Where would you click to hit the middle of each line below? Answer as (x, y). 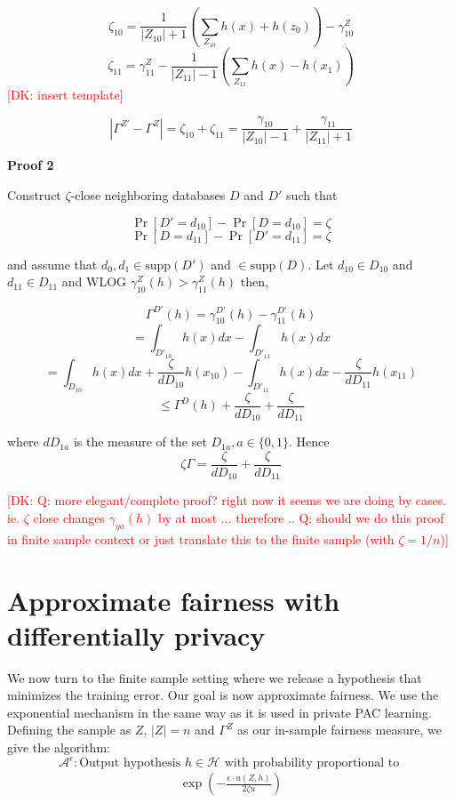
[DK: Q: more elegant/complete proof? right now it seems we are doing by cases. (227, 500)
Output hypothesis (130, 763)
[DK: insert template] (65, 95)
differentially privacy (136, 634)
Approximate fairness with (174, 600)
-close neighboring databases (148, 195)
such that (312, 195)
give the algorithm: (59, 747)
